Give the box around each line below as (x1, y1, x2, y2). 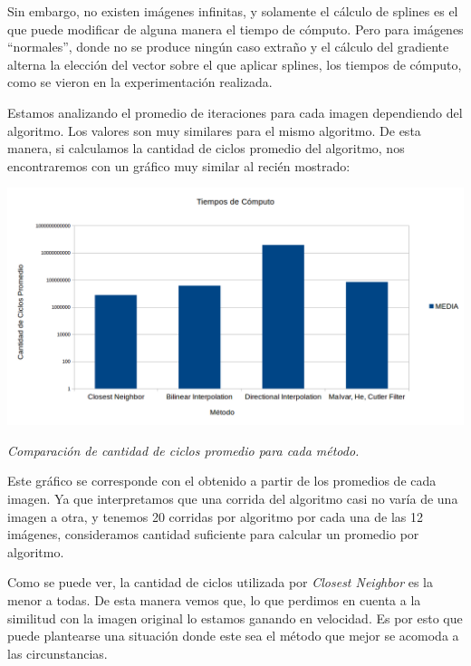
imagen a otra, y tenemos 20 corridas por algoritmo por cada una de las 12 (7, 507, 423, 526)
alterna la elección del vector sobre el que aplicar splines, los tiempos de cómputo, (7, 54, 462, 73)
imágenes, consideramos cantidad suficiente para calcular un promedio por (7, 525, 419, 544)
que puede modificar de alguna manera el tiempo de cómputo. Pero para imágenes (7, 19, 464, 38)
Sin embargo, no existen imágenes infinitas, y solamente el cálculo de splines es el (7, 2, 458, 20)
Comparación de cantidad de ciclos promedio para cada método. (7, 440, 360, 459)
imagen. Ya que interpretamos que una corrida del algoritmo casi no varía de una (7, 488, 458, 507)
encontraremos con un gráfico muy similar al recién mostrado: (7, 156, 351, 175)
